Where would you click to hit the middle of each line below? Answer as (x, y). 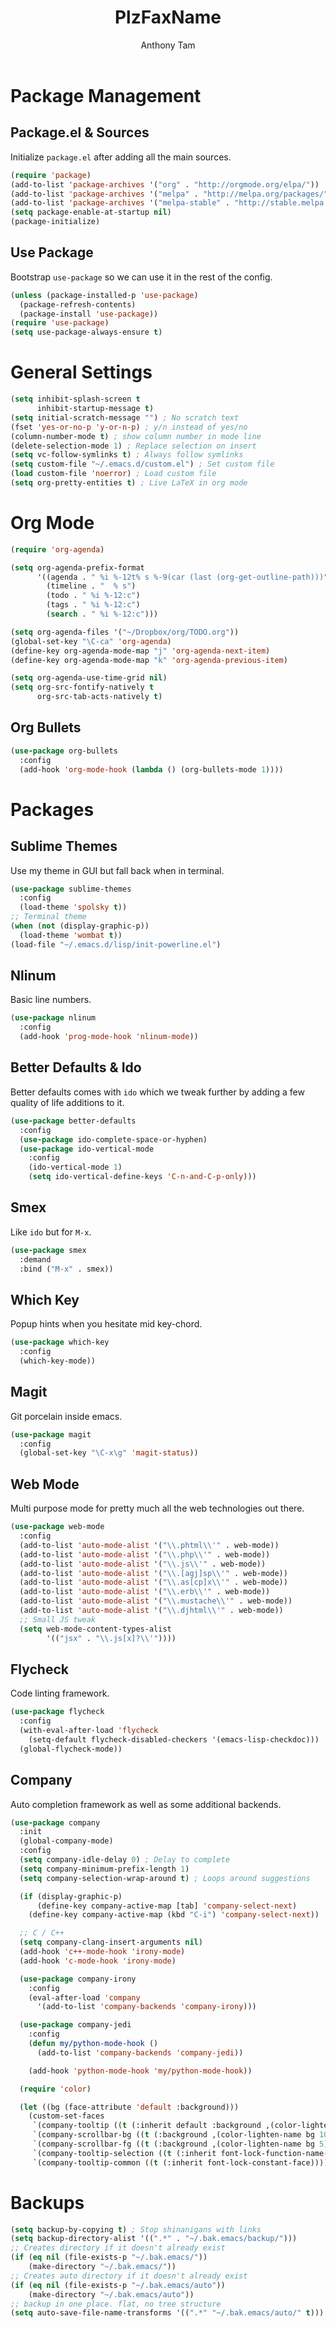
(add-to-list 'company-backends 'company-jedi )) (140, 2052)
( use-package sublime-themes (71, 889)
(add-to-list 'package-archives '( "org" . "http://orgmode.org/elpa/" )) (165, 184)
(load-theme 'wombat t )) (71, 935)
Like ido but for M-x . (51, 1232)
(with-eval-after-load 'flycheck (89, 1731)
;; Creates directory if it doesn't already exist (118, 2248)
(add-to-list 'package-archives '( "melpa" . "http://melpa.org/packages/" (169, 194)
